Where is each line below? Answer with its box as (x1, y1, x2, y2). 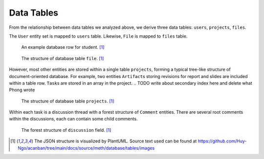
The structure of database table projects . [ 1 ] (21, 98, 114, 104)
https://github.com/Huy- (198, 138, 247, 144)
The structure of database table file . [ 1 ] (21, 55, 104, 61)
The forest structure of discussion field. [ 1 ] (21, 127, 111, 133)
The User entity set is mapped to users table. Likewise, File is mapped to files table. (9, 33, 188, 39)
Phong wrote (9, 87, 35, 93)
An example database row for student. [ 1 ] (21, 44, 105, 50)
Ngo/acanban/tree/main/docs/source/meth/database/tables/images (18, 145, 155, 151)
